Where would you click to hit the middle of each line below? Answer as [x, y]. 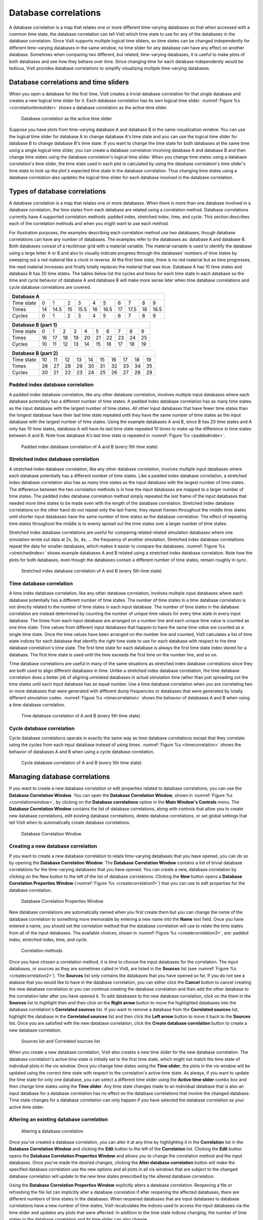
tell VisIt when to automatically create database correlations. [70, 823]
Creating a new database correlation [53, 846]
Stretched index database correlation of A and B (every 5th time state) [92, 571]
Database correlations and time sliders [69, 82]
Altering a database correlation [52, 1131]
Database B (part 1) [35, 325]
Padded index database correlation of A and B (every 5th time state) [89, 447]
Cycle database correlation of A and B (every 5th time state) [81, 763]
